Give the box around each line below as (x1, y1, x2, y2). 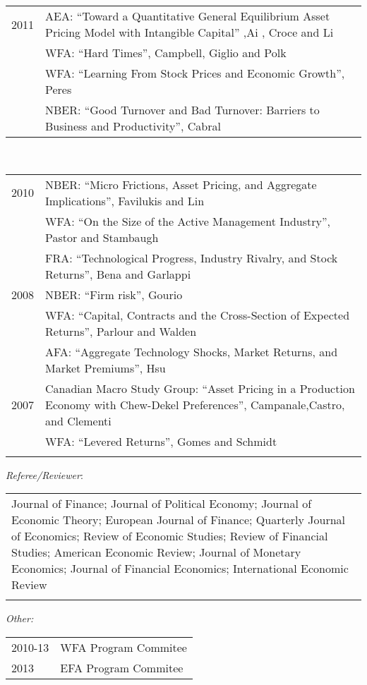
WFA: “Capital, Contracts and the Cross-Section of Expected (45, 306, 350, 323)
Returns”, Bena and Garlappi (45, 265, 191, 282)
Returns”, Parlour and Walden (45, 322, 197, 339)
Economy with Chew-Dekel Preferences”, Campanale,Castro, (45, 396, 345, 413)
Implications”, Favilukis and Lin (45, 192, 205, 209)
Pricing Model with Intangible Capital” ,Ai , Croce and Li (45, 24, 334, 40)
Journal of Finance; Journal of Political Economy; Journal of (11, 495, 312, 512)
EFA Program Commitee (60, 659, 183, 676)
